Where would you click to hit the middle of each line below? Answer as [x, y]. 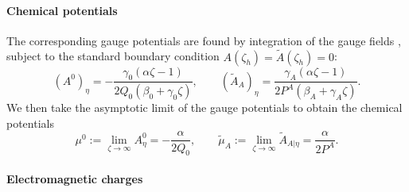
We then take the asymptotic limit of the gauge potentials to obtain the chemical [204, 108]
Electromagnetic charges [75, 178]
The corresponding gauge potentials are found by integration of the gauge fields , [204, 40]
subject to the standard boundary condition [113, 56]
